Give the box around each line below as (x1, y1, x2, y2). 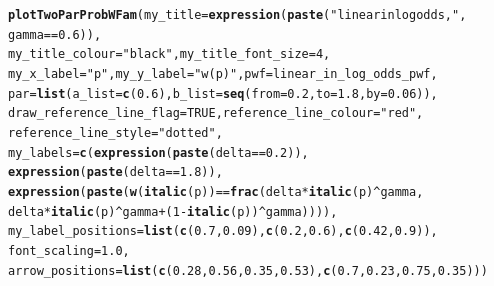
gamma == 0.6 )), (8, 27, 102, 42)
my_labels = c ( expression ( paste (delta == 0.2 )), (8, 145, 309, 160)
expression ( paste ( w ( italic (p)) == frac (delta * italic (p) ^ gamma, (8, 184, 424, 199)
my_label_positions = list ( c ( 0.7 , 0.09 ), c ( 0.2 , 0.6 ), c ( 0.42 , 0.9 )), (8, 224, 438, 239)
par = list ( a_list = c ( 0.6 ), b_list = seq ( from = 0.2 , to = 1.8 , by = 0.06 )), (8, 86, 438, 101)
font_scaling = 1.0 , (8, 243, 130, 258)
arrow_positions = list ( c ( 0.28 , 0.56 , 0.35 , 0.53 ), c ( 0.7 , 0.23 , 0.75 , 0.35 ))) (8, 263, 488, 278)
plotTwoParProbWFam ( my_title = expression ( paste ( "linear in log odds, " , (8, 8, 467, 22)
